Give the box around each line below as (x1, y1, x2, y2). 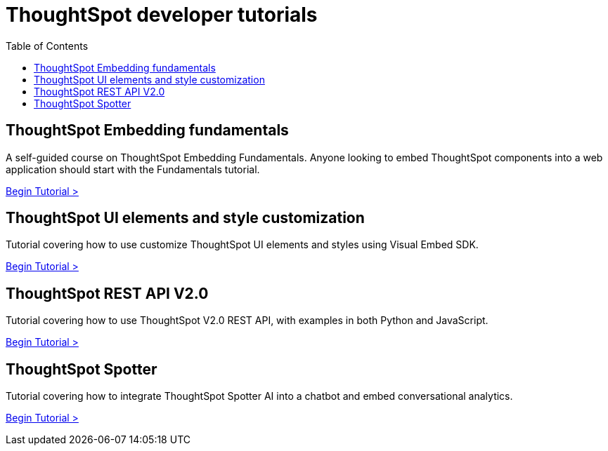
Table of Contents (6, 39, 89, 52)
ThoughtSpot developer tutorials (6, 3, 318, 27)
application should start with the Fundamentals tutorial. (6, 163, 260, 175)
